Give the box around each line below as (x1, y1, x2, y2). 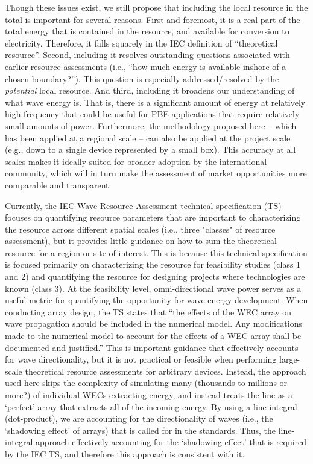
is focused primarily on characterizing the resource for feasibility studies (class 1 (5, 258, 301, 271)
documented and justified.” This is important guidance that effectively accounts (5, 341, 299, 353)
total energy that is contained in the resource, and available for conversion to (5, 25, 289, 37)
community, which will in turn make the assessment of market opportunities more (5, 167, 307, 179)
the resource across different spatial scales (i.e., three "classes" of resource (5, 222, 276, 235)
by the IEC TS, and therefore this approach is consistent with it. (5, 447, 245, 460)
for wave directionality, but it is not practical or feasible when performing (5, 353, 277, 366)
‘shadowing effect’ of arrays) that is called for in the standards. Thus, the (5, 424, 276, 436)
